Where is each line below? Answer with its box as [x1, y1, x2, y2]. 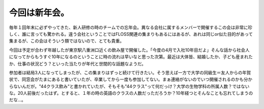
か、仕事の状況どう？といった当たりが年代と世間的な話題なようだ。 [9, 61, 146, 66]
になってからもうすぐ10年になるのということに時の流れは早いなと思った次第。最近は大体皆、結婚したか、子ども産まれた [9, 54, 253, 60]
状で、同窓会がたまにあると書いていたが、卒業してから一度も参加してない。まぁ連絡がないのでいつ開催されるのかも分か [9, 76, 253, 83]
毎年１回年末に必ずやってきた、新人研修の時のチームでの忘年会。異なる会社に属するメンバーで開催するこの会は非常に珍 [9, 24, 253, 30]
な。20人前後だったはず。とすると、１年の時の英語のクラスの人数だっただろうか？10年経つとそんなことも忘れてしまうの [9, 90, 253, 96]
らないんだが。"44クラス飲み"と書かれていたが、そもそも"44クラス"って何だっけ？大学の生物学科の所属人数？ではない [9, 83, 249, 89]
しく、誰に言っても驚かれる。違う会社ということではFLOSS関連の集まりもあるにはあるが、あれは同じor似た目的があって [9, 31, 253, 37]
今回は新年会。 [9, 7, 69, 18]
